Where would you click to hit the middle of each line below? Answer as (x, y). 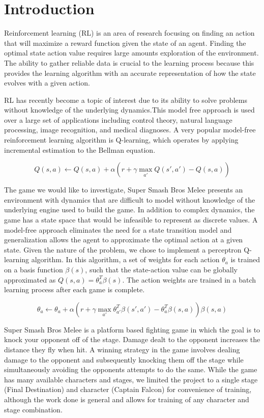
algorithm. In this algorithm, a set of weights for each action (125, 259)
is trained (245, 259)
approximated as (30, 279)
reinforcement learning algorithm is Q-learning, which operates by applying (121, 140)
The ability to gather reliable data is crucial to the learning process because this (129, 62)
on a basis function (34, 269)
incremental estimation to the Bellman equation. (80, 149)
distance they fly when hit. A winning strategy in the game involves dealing (122, 349)
